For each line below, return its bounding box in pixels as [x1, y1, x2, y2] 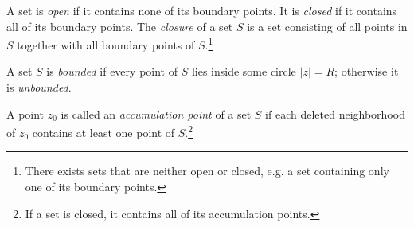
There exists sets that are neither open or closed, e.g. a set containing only [25, 162, 389, 179]
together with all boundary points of [17, 36, 195, 53]
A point [6, 105, 45, 122]
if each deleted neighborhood [265, 105, 405, 122]
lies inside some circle [191, 63, 296, 80]
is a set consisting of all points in [247, 18, 408, 34]
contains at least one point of [32, 123, 175, 140]
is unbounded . [6, 79, 72, 96]
